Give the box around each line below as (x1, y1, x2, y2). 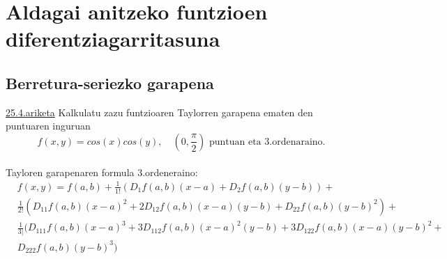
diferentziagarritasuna (6, 24, 220, 53)
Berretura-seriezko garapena (6, 72, 214, 93)
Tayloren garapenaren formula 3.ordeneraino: (6, 164, 198, 179)
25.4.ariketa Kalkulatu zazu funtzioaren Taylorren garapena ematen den (6, 104, 313, 119)
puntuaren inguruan (6, 118, 91, 133)
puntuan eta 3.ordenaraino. (209, 136, 326, 147)
